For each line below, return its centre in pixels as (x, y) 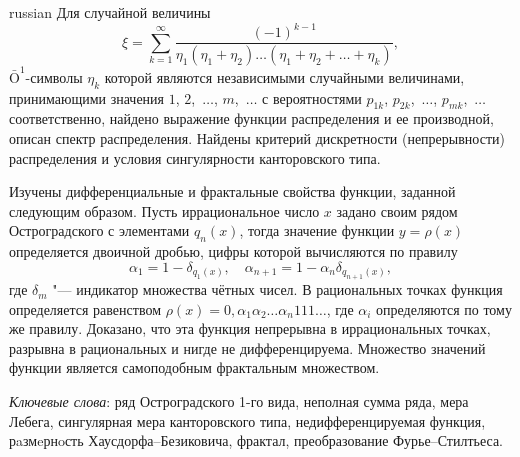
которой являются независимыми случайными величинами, (284, 76)
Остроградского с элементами (99, 230)
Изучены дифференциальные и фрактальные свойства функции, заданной (232, 191)
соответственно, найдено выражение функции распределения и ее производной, (251, 118)
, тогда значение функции (317, 230)
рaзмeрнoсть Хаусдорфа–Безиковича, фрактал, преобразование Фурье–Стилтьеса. (256, 440)
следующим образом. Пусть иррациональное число (164, 210)
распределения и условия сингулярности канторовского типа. (195, 157)
